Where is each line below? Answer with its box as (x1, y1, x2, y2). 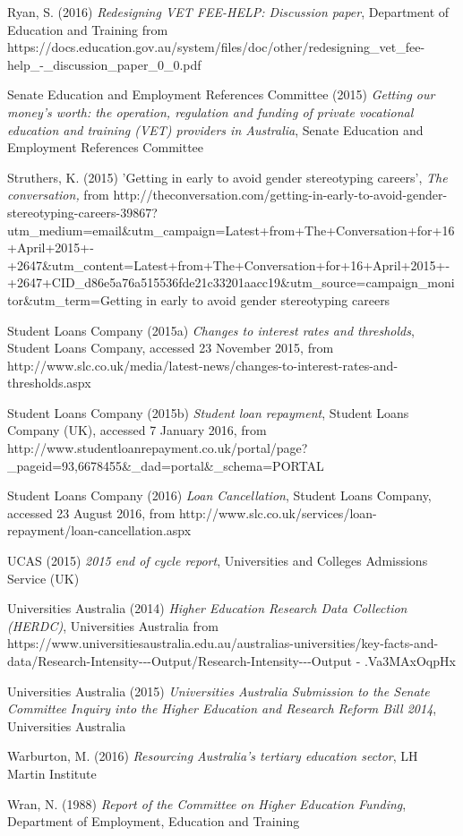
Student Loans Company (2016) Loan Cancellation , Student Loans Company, (7, 486, 432, 505)
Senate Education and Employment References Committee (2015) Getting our (7, 85, 435, 104)
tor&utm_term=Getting (7, 290, 142, 309)
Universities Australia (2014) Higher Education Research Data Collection (7, 599, 407, 618)
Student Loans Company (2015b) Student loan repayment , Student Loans (7, 403, 409, 422)
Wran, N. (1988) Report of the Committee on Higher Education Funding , (7, 794, 407, 813)
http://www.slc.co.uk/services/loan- (178, 503, 377, 522)
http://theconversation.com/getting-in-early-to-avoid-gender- (113, 185, 448, 204)
